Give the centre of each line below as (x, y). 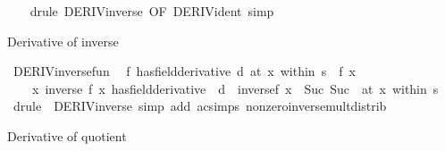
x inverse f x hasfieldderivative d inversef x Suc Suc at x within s (235, 88)
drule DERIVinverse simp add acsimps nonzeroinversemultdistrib (200, 106)
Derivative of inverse (63, 41)
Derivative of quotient (67, 135)
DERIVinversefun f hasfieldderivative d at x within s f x (184, 71)
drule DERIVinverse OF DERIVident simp (152, 11)
